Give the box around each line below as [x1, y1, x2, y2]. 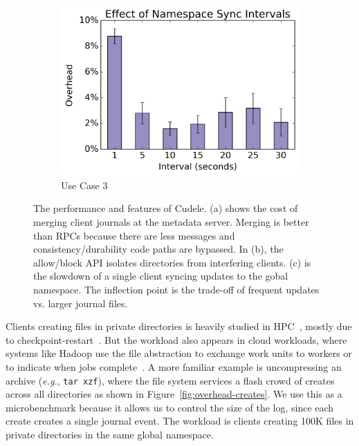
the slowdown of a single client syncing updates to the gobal [33, 269, 288, 283]
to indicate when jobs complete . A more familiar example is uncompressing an [6, 359, 342, 374]
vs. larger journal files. [33, 295, 128, 310]
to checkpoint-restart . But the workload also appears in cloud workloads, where [6, 332, 347, 347]
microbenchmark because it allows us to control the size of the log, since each [6, 400, 334, 414]
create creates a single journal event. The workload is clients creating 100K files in [6, 414, 354, 428]
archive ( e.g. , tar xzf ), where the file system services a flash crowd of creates [6, 373, 335, 387]
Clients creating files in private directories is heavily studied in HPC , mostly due [6, 319, 352, 333]
